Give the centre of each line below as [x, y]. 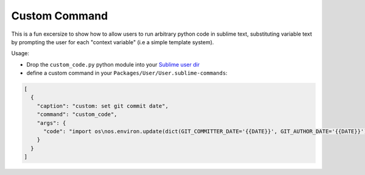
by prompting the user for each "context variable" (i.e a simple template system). [113, 42]
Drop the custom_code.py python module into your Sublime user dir [113, 64]
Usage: [20, 53]
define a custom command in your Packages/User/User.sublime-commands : [127, 73]
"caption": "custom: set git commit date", [103, 106]
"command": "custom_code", [77, 114]
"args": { [51, 123]
